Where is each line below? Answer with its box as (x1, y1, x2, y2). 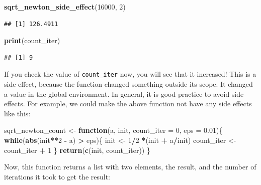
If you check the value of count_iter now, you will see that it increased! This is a (4, 69, 256, 79)
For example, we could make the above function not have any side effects (27, 98, 252, 109)
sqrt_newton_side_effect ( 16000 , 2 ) (4, 2, 126, 12)
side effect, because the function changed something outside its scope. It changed (4, 79, 253, 89)
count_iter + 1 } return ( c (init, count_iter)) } (4, 144, 150, 155)
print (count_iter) (4, 35, 60, 46)
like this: (4, 108, 31, 118)
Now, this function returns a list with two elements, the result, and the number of (4, 161, 256, 172)
